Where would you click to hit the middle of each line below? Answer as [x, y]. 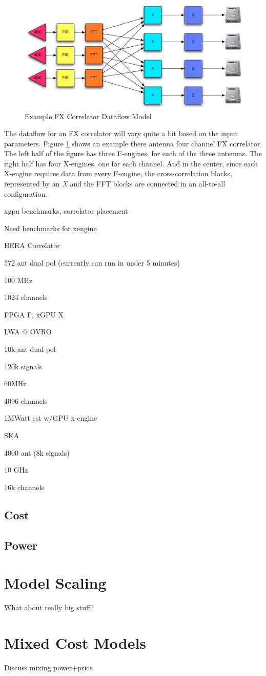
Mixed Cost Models [75, 642]
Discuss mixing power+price [48, 667]
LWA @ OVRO [28, 332]
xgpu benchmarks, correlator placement [66, 211]
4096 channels [26, 400]
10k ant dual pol [30, 349]
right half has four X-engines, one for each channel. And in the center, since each [131, 163]
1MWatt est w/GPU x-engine [51, 418]
